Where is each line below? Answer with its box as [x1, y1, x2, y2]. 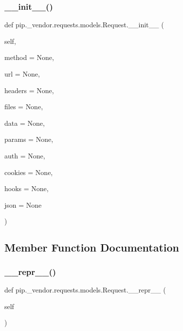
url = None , [4, 69, 40, 78]
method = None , [4, 52, 54, 62]
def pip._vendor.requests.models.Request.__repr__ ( [4, 284, 166, 294]
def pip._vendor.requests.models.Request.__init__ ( [4, 19, 164, 30]
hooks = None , [4, 183, 49, 194]
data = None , [4, 117, 45, 128]
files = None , [4, 101, 43, 112]
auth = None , [4, 150, 45, 160]
